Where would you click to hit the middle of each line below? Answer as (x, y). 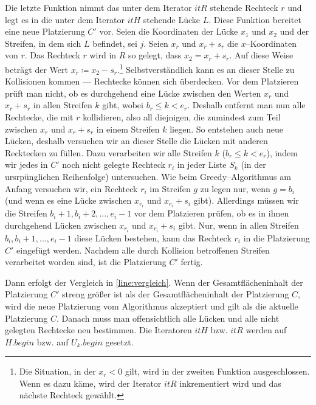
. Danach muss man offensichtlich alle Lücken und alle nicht (168, 318)
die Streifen (26, 213)
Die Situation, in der (57, 371)
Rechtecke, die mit (39, 117)
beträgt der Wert (36, 69)
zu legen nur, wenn (235, 188)
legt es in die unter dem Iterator (65, 19)
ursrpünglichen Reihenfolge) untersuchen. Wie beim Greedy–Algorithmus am (148, 176)
